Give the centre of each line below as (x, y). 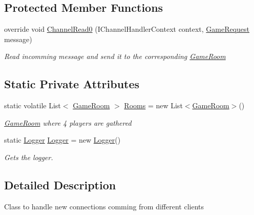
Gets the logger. (29, 157)
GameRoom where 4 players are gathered (68, 122)
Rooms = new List (153, 105)
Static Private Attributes (72, 84)
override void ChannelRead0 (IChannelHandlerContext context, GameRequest (127, 29)
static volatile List (33, 105)
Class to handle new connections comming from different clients (104, 206)
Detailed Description (60, 184)
